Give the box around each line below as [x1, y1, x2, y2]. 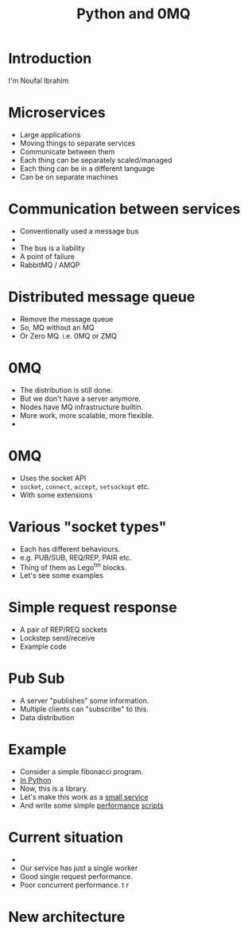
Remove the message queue [19, 314, 114, 324]
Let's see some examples [19, 571, 103, 580]
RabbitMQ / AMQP [19, 260, 80, 269]
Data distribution [19, 713, 75, 723]
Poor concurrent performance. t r [19, 880, 130, 889]
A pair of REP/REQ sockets [19, 625, 107, 634]
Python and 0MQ [76, 5, 191, 23]
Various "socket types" [8, 517, 167, 536]
